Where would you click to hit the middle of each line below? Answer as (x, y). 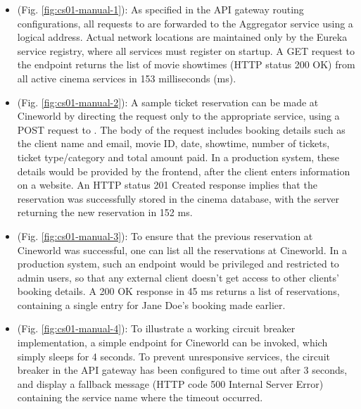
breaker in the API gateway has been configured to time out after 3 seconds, (182, 370)
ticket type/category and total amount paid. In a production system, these (178, 157)
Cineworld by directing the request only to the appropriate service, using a (178, 116)
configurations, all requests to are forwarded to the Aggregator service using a (185, 23)
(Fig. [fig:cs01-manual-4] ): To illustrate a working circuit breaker (156, 328)
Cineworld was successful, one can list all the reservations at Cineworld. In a (182, 250)
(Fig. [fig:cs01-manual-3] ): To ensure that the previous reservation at (165, 235)
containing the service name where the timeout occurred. (140, 397)
